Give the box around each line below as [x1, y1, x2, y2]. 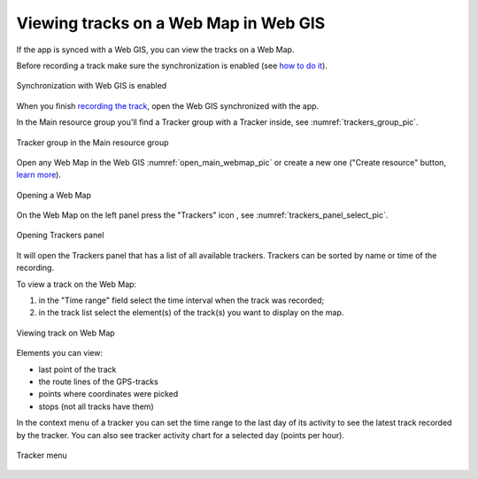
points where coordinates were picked [38, 389, 179, 399]
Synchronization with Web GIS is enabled [16, 81, 167, 91]
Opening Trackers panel [16, 230, 104, 241]
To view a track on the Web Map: [16, 279, 137, 290]
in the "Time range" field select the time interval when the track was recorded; [38, 295, 325, 305]
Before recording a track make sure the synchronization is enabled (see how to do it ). [16, 60, 328, 71]
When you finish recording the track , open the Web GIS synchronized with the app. [16, 100, 320, 111]
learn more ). [16, 169, 62, 181]
